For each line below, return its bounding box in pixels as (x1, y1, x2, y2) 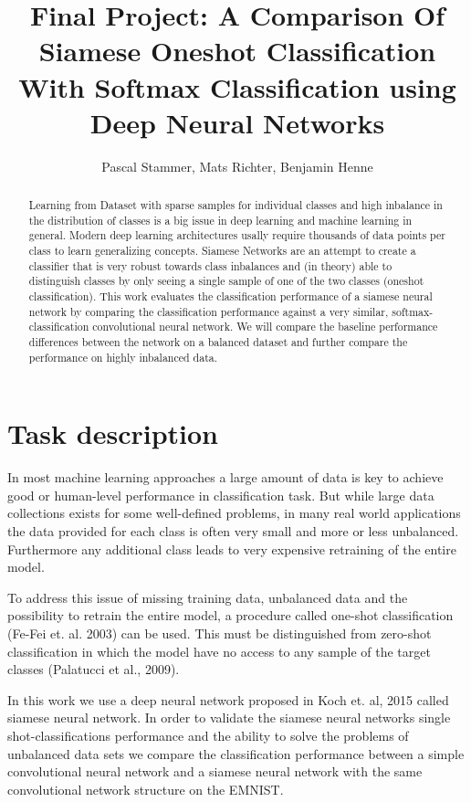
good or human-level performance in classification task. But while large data (7, 485, 434, 504)
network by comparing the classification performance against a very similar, (28, 303, 389, 319)
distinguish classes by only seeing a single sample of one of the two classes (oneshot (28, 273, 424, 289)
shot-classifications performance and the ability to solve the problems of (7, 725, 409, 744)
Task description (7, 415, 219, 452)
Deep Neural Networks (89, 103, 385, 141)
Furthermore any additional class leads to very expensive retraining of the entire (7, 539, 456, 558)
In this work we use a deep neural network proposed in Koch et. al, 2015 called (7, 690, 449, 709)
